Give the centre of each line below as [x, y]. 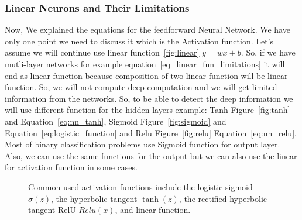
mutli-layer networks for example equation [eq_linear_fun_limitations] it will [145, 64]
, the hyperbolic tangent [94, 198]
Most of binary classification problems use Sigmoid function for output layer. [143, 144]
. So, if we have [268, 52]
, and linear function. [153, 210]
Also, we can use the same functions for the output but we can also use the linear [151, 155]
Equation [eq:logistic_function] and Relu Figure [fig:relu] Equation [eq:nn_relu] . [151, 133]
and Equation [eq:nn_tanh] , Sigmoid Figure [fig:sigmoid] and [116, 121]
